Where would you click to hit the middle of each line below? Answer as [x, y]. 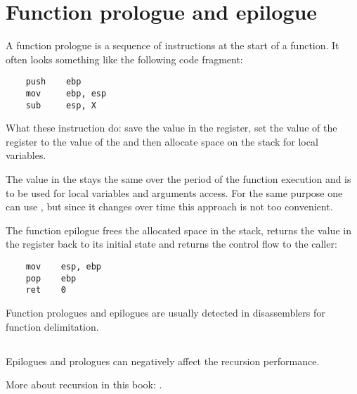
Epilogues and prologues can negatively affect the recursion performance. [163, 361]
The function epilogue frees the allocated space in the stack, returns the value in [178, 230]
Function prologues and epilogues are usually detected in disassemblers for [165, 312]
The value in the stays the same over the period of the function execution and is [178, 179]
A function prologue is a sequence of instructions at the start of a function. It [173, 45]
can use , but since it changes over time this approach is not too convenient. [169, 206]
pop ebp [51, 278]
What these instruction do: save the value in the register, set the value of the [171, 128]
